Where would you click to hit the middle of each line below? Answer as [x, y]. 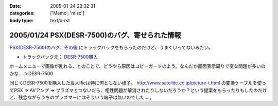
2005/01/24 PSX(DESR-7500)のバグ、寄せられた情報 [95, 35]
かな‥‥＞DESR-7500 [31, 73]
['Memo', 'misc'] [67, 13]
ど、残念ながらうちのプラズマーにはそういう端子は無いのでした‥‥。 [82, 97]
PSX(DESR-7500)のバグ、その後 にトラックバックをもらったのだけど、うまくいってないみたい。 [111, 47]
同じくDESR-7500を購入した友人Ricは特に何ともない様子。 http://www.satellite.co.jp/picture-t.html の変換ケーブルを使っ [138, 83]
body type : [21, 20]
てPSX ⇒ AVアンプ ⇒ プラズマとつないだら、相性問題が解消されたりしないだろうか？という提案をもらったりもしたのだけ [138, 90]
